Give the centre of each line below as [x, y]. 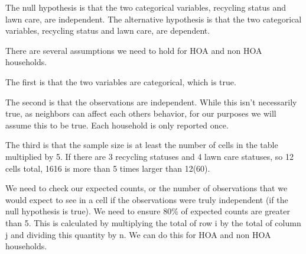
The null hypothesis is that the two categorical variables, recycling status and [146, 7]
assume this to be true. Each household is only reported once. [117, 125]
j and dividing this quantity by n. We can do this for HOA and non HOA [138, 234]
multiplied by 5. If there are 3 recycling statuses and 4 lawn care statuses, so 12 [149, 156]
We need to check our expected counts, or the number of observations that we [147, 188]
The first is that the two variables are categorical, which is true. [121, 81]
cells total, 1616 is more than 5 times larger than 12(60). [108, 168]
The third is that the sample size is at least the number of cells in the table [142, 145]
